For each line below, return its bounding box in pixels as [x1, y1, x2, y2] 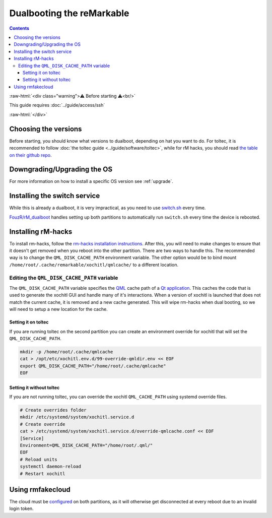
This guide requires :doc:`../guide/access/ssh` [9, 102, 105, 108]
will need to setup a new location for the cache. [9, 306, 108, 312]
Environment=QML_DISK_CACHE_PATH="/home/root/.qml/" [20, 442, 153, 448]
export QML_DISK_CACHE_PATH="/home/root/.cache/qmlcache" [20, 363, 166, 369]
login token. [9, 505, 34, 511]
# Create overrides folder [20, 407, 87, 413]
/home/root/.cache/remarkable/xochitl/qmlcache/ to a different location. [9, 262, 179, 268]
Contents [9, 25, 30, 31]
